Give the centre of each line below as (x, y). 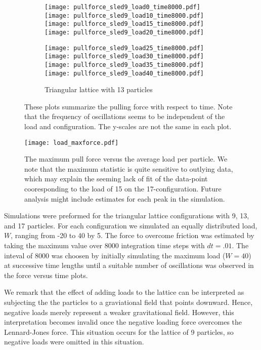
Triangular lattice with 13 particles (99, 89)
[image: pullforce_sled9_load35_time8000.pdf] (124, 65)
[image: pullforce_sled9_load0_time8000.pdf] (122, 7)
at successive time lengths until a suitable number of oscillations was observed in (129, 265)
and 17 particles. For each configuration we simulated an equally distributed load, (131, 225)
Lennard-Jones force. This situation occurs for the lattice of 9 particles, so (119, 332)
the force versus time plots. (46, 275)
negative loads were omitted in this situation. (74, 342)
